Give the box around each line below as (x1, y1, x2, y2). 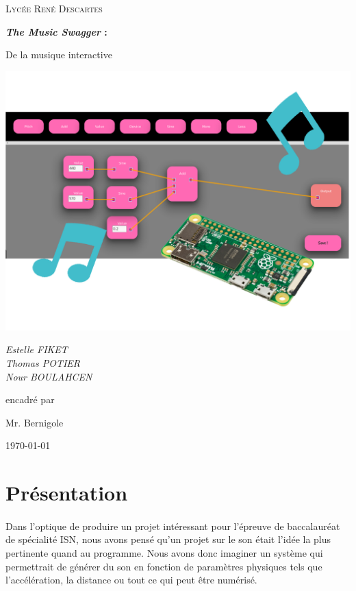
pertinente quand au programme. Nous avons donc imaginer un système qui (5, 546, 323, 560)
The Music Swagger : (5, 24, 107, 38)
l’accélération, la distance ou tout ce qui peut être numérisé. (5, 572, 257, 587)
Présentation (5, 479, 128, 507)
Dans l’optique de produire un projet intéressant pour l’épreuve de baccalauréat (5, 518, 340, 533)
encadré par (5, 392, 55, 407)
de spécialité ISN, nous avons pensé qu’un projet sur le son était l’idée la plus (5, 532, 331, 546)
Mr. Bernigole (5, 415, 64, 429)
